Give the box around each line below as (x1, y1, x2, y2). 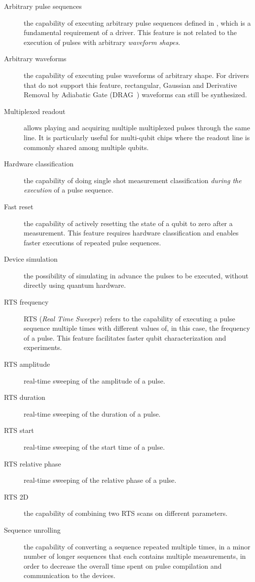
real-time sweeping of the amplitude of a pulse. (24, 375, 165, 386)
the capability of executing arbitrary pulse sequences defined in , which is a (24, 17, 251, 28)
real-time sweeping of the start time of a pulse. (24, 442, 165, 452)
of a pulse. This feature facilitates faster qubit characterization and (24, 332, 226, 343)
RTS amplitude (4, 359, 50, 369)
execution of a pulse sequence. (24, 185, 113, 195)
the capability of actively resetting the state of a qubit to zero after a (24, 218, 233, 228)
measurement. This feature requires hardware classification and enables (24, 228, 239, 238)
